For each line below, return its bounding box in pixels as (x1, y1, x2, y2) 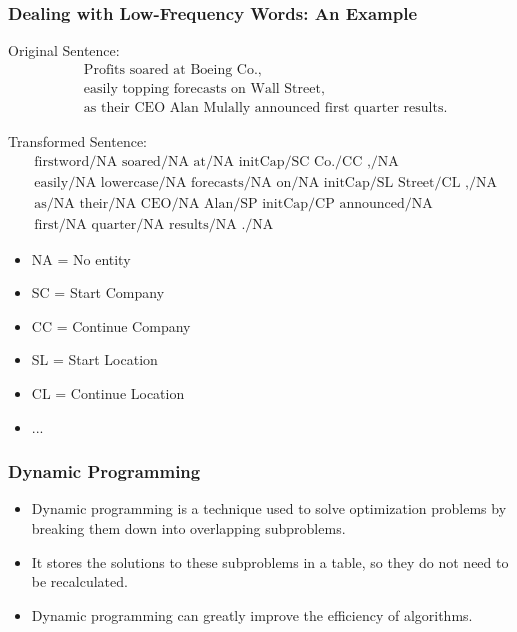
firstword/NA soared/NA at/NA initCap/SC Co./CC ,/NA (34, 154, 399, 169)
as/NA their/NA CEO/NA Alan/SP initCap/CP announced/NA (34, 196, 433, 211)
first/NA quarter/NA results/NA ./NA (34, 217, 274, 232)
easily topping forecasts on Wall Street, (83, 81, 325, 96)
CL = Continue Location (31, 383, 185, 403)
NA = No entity (31, 248, 131, 269)
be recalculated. (31, 571, 128, 592)
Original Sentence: (8, 40, 120, 61)
